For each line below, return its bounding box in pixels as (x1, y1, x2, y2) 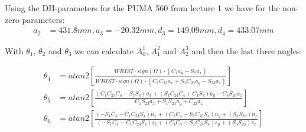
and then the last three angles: (191, 44, 302, 57)
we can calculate (74, 44, 134, 57)
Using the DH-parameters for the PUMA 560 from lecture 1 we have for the (5, 2, 280, 14)
